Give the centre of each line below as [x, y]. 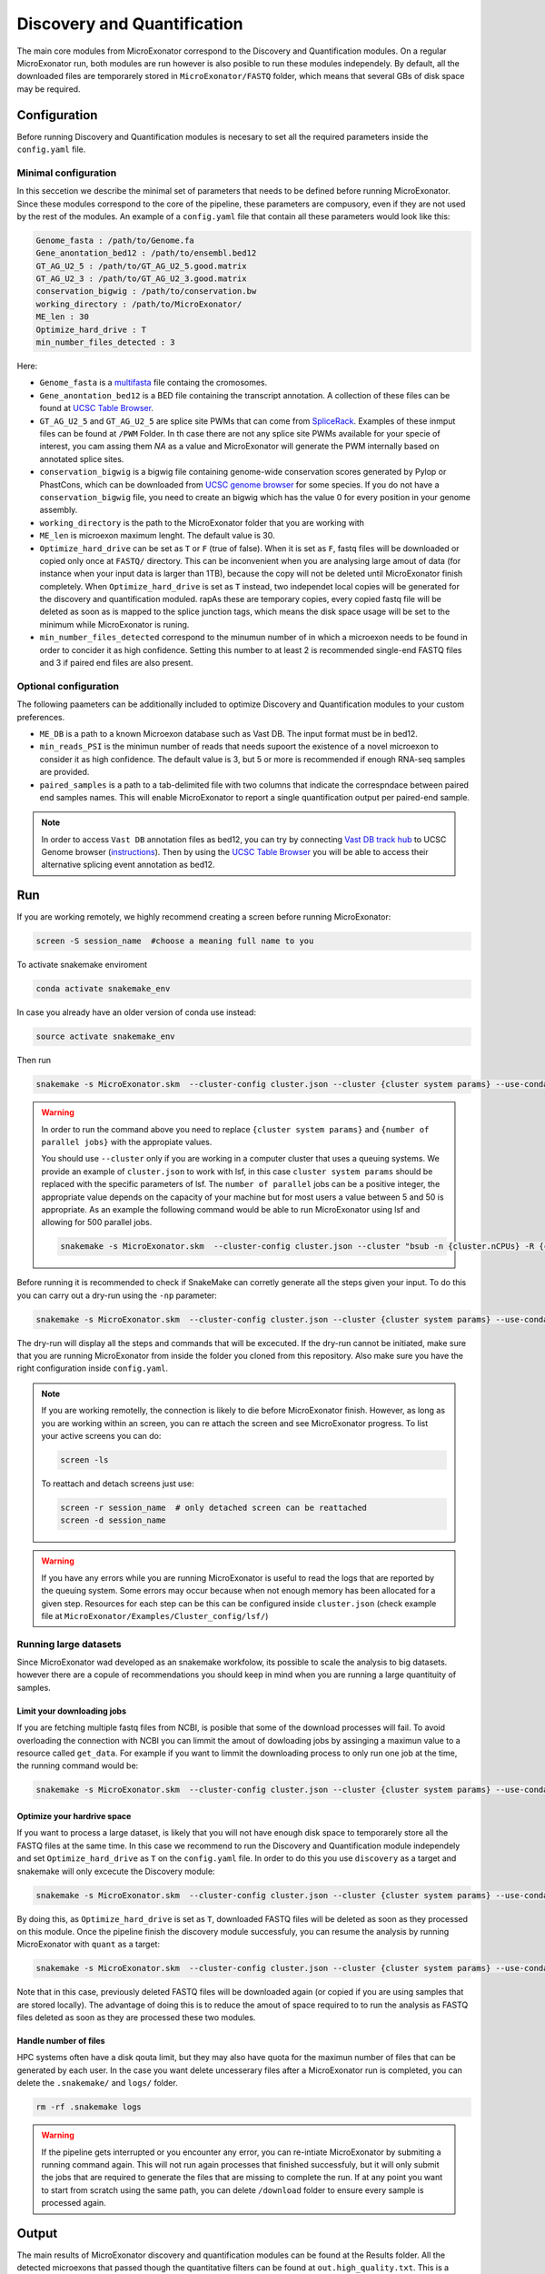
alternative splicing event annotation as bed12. [128, 865]
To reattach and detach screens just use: [118, 1484]
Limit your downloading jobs [72, 1711]
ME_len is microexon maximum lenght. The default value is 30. [157, 536]
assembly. [59, 510]
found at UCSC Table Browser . [97, 408]
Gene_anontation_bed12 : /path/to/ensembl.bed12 [146, 253]
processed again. [74, 2203]
